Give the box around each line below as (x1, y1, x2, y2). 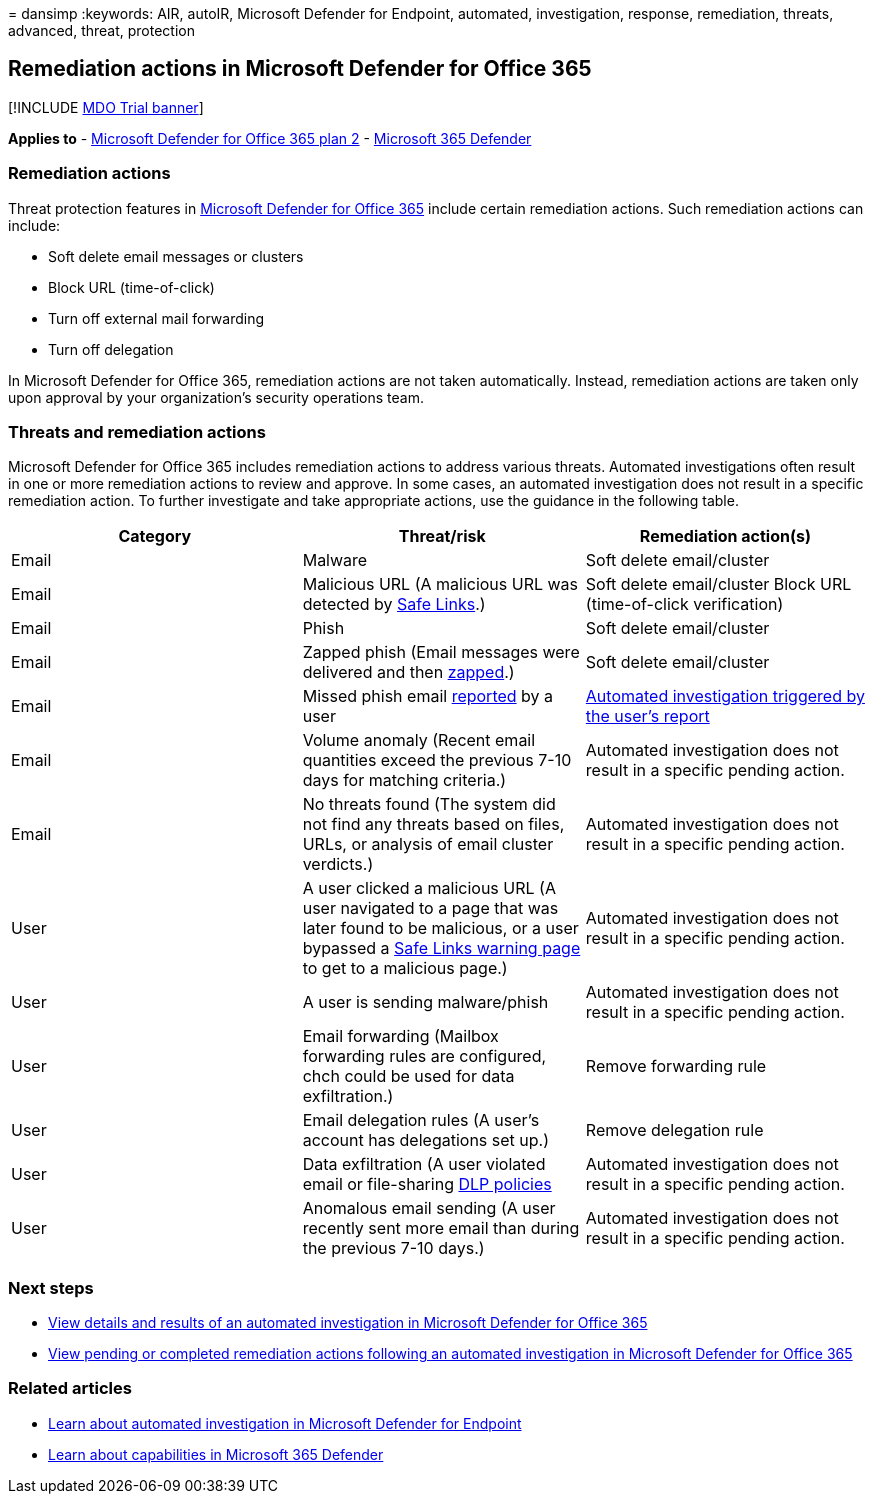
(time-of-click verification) (585, 594, 784, 615)
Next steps (8, 1277, 94, 1298)
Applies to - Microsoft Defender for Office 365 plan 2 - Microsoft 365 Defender (8, 129, 532, 147)
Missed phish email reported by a (302, 686, 554, 707)
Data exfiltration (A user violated (302, 1154, 546, 1175)
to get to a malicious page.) (302, 958, 508, 979)
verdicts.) (302, 854, 374, 875)
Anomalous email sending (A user (302, 1198, 556, 1219)
